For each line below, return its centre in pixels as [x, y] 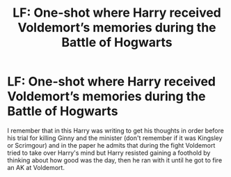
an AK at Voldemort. [36, 167]
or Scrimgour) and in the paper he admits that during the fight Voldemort [111, 145]
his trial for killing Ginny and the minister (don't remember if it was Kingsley [115, 138]
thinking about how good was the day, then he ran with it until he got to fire [115, 160]
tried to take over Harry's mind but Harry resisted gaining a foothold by [109, 153]
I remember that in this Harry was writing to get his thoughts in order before [115, 130]
